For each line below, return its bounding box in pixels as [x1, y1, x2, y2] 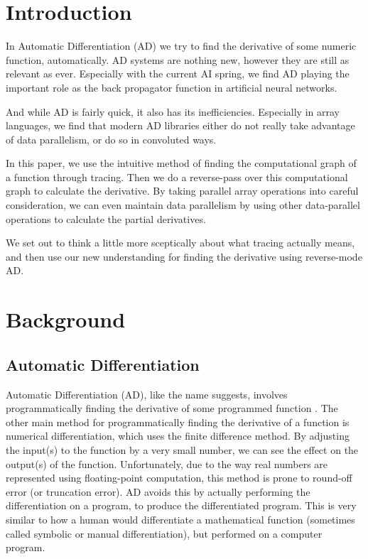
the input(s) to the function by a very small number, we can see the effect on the [6, 442, 359, 457]
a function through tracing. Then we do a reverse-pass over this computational [6, 169, 348, 184]
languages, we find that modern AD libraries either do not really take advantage [6, 118, 355, 133]
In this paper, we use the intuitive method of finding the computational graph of [6, 156, 357, 170]
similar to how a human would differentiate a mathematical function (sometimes [6, 511, 355, 526]
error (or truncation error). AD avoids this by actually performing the [6, 484, 310, 499]
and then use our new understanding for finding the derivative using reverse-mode [6, 249, 362, 264]
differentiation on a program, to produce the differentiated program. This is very [6, 498, 357, 513]
